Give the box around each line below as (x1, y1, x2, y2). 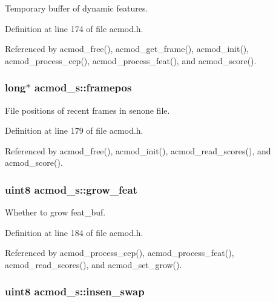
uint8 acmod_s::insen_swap (5, 284, 145, 299)
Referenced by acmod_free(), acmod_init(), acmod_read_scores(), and (5, 144, 271, 157)
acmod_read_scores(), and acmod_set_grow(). (5, 258, 182, 271)
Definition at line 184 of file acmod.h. (5, 226, 143, 238)
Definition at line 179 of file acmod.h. (5, 124, 143, 137)
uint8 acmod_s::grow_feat (5, 182, 137, 197)
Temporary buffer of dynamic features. (5, 2, 148, 14)
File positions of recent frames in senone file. (5, 103, 170, 116)
